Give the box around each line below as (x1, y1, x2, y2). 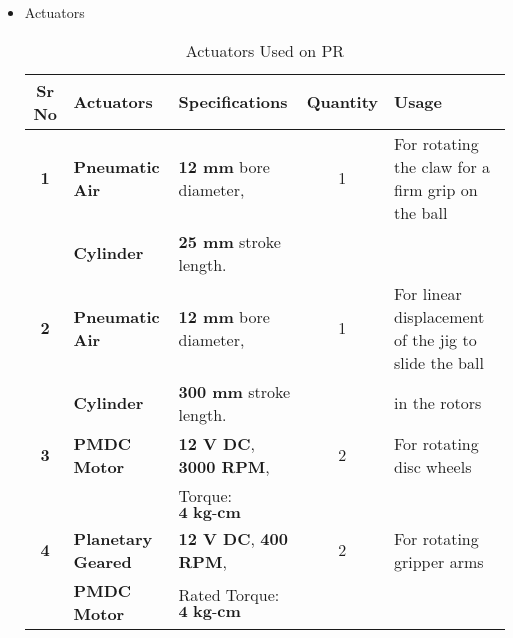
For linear (393, 281, 462, 305)
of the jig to (393, 327, 477, 351)
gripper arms (393, 549, 484, 573)
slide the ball (393, 350, 484, 374)
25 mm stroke (178, 229, 281, 253)
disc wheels (393, 454, 472, 478)
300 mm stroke (178, 379, 291, 403)
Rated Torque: (178, 583, 280, 607)
